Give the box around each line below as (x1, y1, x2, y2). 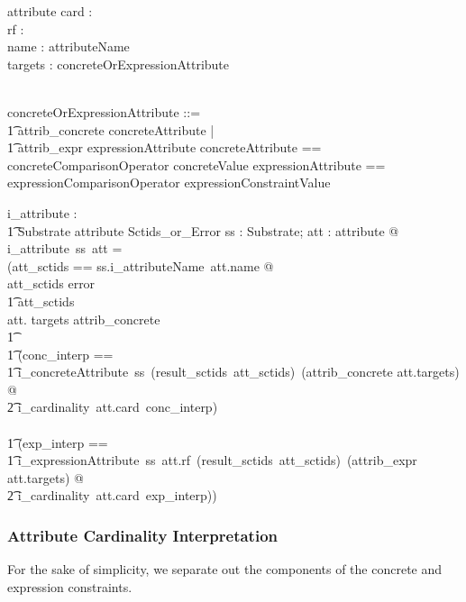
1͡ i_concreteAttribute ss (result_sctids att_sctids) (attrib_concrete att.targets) (7, 362, 460, 381)
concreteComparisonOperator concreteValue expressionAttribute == (7, 155, 386, 174)
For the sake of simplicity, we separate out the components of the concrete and (7, 560, 443, 579)
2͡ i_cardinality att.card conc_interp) (7, 397, 218, 416)
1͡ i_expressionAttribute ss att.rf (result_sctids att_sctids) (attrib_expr (7, 451, 417, 470)
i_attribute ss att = (7, 239, 123, 258)
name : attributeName (7, 37, 130, 56)
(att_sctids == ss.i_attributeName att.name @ (7, 256, 274, 275)
